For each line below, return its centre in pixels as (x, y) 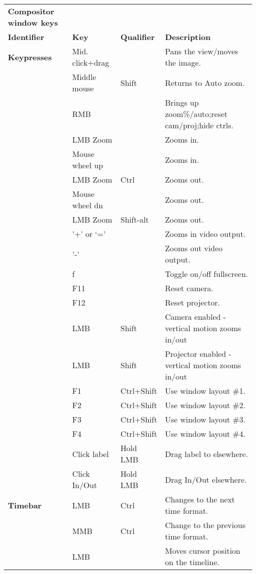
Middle (84, 77)
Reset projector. (192, 302)
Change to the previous (205, 525)
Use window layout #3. (205, 419)
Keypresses (30, 57)
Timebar (25, 505)
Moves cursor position (203, 551)
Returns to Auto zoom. (205, 82)
